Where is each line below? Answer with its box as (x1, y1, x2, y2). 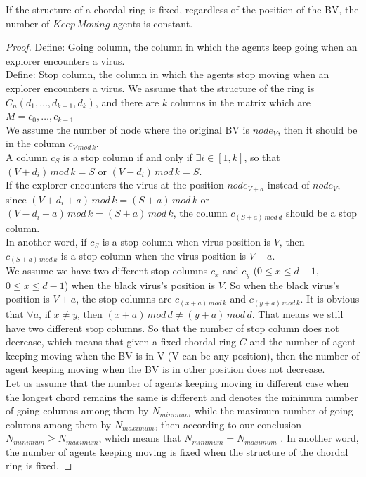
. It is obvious (300, 291, 360, 306)
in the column (6, 136, 65, 151)
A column (6, 149, 48, 164)
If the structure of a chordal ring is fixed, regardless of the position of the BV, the (6, 2, 359, 16)
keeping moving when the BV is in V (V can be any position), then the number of (6, 348, 360, 362)
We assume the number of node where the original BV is (6, 122, 250, 136)
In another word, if (6, 234, 87, 249)
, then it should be (277, 122, 358, 136)
